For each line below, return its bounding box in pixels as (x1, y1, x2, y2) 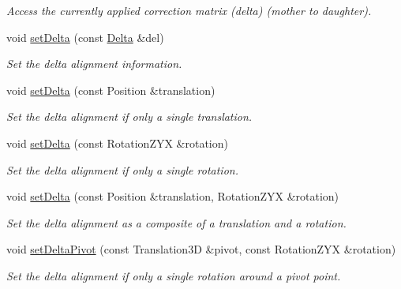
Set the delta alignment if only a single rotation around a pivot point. (6, 267, 341, 283)
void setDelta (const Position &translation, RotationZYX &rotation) (6, 188, 339, 205)
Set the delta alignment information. (6, 55, 182, 72)
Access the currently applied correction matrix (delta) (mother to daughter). (6, 2, 372, 18)
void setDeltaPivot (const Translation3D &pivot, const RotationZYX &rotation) (6, 241, 396, 257)
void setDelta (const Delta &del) (6, 28, 164, 45)
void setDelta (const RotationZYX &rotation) (6, 134, 228, 151)
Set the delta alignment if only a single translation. (6, 108, 253, 125)
